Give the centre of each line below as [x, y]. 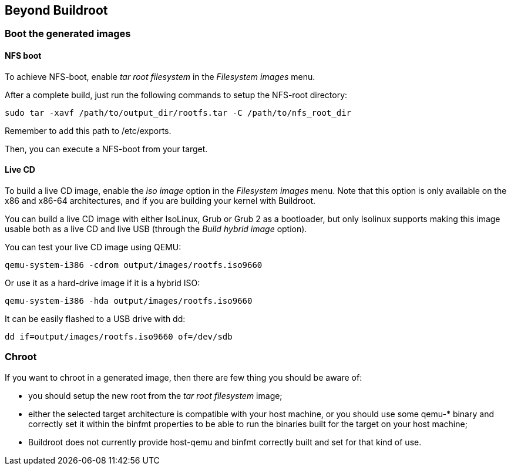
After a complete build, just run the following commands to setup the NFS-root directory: [176, 95]
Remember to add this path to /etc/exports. [88, 130]
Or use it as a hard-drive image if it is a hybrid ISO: [102, 283]
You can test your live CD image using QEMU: [93, 247]
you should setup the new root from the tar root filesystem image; [155, 395]
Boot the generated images [68, 34]
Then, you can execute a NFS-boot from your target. [106, 149]
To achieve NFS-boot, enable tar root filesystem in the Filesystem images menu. [160, 76]
